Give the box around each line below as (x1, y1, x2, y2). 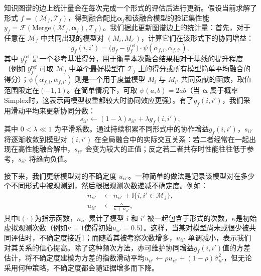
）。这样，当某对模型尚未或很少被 (140, 222, 249, 233)
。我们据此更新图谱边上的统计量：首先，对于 (103, 22, 251, 33)
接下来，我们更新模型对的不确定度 (4, 170, 116, 181)
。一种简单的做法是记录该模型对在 (128, 170, 241, 181)
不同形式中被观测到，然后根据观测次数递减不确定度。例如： (11, 180, 208, 191)
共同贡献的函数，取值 (181, 74, 251, 84)
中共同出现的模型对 (41, 32, 104, 43)
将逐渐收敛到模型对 (4, 133, 67, 144)
